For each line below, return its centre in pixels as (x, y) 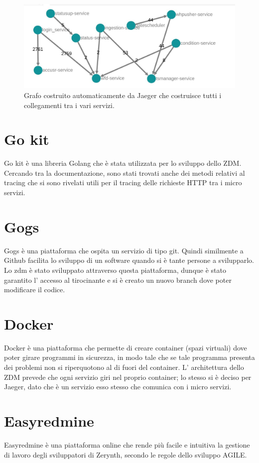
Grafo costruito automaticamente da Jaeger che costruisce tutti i (123, 95)
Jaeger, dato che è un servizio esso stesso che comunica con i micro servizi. (118, 387)
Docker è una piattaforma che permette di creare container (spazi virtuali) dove (126, 347)
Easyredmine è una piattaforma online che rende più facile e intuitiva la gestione (127, 444)
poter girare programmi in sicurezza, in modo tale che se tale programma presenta (129, 357)
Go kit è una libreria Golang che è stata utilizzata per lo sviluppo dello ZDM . (123, 163)
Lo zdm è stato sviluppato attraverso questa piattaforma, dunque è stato (115, 270)
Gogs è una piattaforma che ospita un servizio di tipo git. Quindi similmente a (124, 250)
